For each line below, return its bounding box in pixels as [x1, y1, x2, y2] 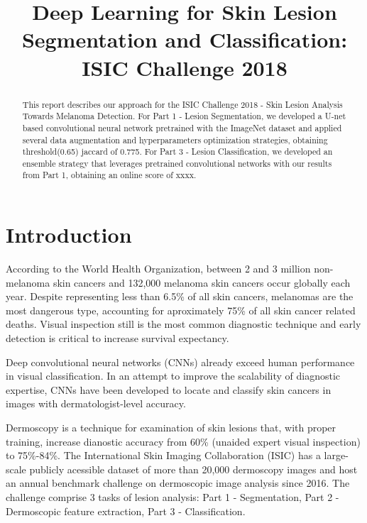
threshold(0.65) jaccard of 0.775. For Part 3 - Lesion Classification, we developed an [22, 145, 333, 158]
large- [324, 448, 349, 463]
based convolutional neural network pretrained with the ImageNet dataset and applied [22, 121, 342, 133]
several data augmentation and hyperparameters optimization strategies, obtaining [22, 133, 328, 145]
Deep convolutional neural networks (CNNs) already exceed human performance [6, 354, 355, 369]
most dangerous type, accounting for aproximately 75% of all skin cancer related [6, 302, 356, 317]
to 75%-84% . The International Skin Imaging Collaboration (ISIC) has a [6, 448, 321, 463]
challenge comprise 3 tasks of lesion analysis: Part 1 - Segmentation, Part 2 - [6, 489, 339, 504]
